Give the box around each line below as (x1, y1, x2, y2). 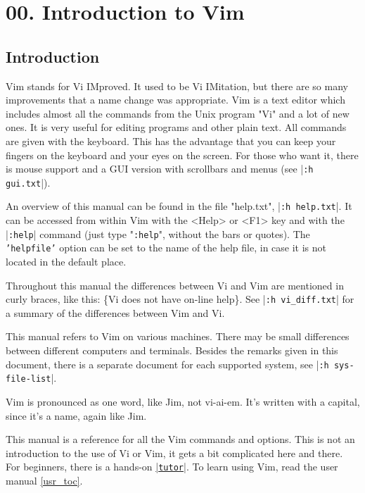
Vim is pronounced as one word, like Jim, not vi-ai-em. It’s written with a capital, (6, 394, 360, 408)
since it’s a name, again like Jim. (6, 408, 147, 423)
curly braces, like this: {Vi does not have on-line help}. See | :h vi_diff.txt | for (6, 292, 354, 306)
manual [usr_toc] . (6, 473, 83, 487)
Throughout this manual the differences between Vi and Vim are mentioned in (6, 277, 344, 292)
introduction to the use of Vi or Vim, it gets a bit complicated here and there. (6, 445, 343, 460)
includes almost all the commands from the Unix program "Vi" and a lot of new (6, 106, 350, 120)
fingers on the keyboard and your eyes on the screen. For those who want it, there (6, 147, 359, 162)
